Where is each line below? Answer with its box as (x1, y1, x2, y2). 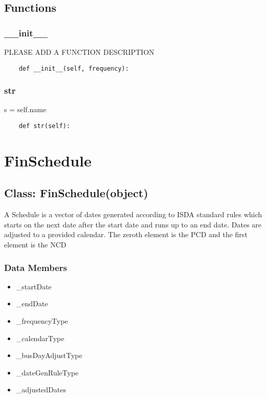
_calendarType (16, 332, 65, 343)
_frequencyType (16, 316, 68, 326)
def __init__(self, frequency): (18, 65, 129, 72)
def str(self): (18, 122, 70, 130)
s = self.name (4, 104, 47, 115)
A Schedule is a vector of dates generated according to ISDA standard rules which (4, 209, 262, 220)
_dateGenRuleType (16, 367, 79, 378)
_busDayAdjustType (16, 350, 83, 361)
